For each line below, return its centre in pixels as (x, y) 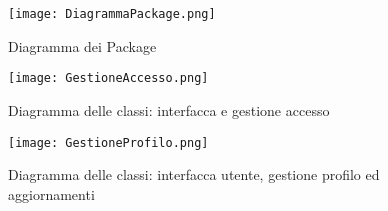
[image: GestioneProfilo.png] (108, 142)
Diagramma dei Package (82, 45)
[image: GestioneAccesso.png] (108, 78)
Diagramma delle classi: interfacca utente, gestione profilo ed (194, 174)
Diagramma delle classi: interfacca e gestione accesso (169, 109)
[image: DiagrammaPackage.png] (112, 14)
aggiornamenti (51, 193)
